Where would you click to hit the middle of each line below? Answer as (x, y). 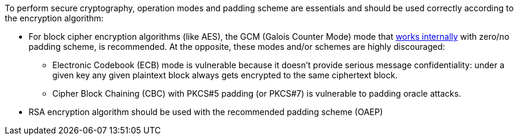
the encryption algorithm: (54, 18)
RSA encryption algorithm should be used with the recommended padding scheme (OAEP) (206, 112)
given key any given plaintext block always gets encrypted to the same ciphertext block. (225, 75)
